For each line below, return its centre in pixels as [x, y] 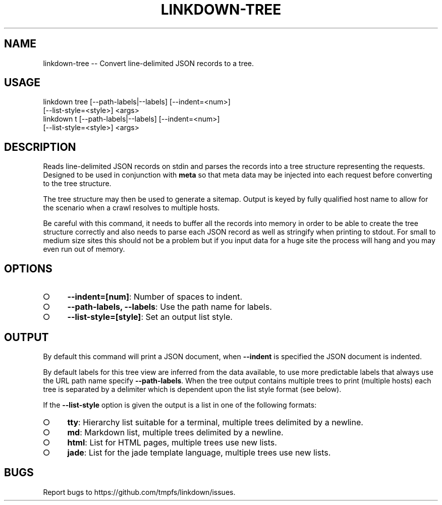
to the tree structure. [77, 184]
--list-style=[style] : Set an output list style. [150, 317]
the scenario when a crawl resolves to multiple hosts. [131, 208]
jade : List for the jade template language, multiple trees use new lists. [199, 452]
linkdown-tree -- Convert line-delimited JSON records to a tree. [149, 63]
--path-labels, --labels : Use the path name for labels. [170, 307]
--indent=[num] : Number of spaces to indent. [155, 297]
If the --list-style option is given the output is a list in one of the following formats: [180, 405]
